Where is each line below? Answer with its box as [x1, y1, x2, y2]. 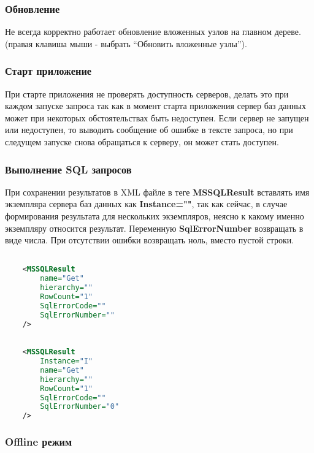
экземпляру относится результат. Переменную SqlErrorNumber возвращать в [5, 221, 304, 234]
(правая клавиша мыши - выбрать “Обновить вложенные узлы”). [5, 37, 247, 50]
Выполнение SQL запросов [5, 161, 132, 177]
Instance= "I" [40, 357, 93, 366]
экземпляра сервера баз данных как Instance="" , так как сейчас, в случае [5, 197, 288, 210]
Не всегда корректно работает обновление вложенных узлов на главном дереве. [5, 25, 301, 38]
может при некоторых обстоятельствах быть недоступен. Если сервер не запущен [5, 111, 309, 124]
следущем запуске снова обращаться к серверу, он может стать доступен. [5, 135, 279, 148]
